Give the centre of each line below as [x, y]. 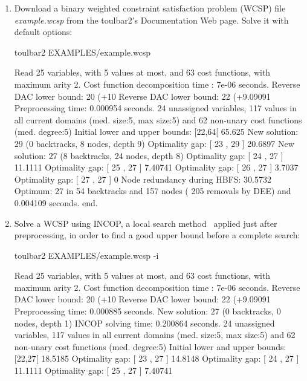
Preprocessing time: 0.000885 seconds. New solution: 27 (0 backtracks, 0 [147, 311]
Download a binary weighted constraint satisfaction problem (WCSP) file [150, 8]
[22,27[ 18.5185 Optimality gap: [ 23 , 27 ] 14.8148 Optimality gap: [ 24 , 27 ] [157, 358]
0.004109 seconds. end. [56, 202]
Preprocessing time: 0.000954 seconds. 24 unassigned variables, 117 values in [155, 108]
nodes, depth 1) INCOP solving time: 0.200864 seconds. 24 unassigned [144, 323]
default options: [43, 32]
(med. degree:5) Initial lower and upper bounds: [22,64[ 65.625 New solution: [156, 132]
